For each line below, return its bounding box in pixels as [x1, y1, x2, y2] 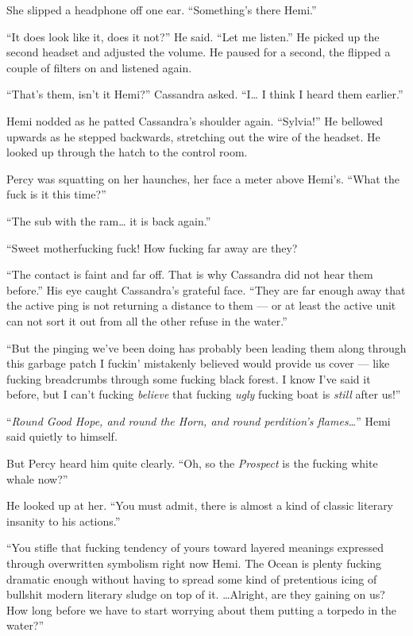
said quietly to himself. [6, 428, 118, 445]
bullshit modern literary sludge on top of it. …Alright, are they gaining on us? [6, 586, 385, 603]
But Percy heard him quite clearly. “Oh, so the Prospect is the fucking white [6, 455, 378, 472]
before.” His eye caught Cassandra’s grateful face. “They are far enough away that [6, 281, 406, 298]
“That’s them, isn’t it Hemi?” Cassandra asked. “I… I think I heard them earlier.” [6, 86, 403, 102]
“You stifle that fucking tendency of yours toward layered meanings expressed [6, 539, 384, 556]
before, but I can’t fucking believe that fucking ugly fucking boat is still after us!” [6, 386, 401, 403]
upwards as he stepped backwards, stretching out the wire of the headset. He [6, 128, 380, 145]
